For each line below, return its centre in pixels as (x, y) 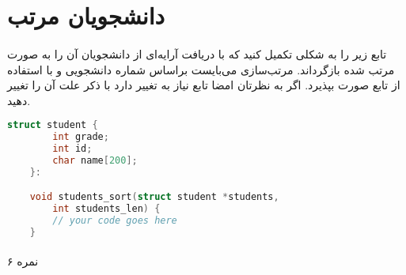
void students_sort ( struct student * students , (154, 197)
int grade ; (81, 137)
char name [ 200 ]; (95, 160)
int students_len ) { (106, 209)
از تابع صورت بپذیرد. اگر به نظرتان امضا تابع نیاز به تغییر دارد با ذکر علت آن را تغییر (204, 85)
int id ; (72, 149)
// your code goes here (115, 221)
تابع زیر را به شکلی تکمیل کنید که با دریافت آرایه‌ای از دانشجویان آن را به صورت (197, 53)
